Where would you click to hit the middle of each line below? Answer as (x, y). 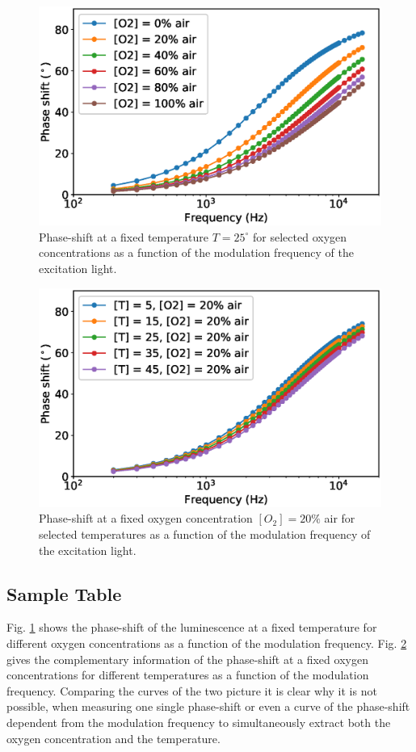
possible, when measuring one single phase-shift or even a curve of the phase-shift (208, 706)
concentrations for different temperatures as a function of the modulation (188, 675)
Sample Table (64, 593)
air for (340, 518)
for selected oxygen (300, 236)
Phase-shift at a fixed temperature (124, 236)
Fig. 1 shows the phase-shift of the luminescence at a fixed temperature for (192, 627)
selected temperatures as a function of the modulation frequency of (205, 534)
